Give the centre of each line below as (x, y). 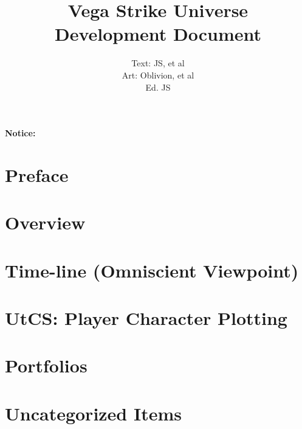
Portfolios (46, 365)
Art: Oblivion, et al (158, 75)
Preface (37, 174)
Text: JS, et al (158, 63)
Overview (45, 222)
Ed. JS (158, 87)
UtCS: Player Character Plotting (146, 318)
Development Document (158, 34)
